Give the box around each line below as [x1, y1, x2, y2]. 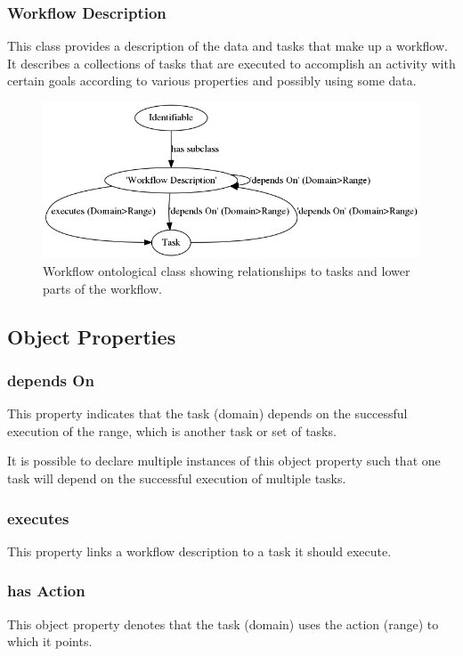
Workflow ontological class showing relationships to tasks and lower [43, 262, 410, 280]
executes [7, 506, 69, 529]
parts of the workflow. [43, 279, 162, 297]
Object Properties [7, 322, 176, 350]
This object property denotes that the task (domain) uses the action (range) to [7, 614, 439, 633]
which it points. [7, 632, 93, 651]
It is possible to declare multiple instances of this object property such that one [7, 451, 441, 470]
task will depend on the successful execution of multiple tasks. [7, 469, 346, 488]
